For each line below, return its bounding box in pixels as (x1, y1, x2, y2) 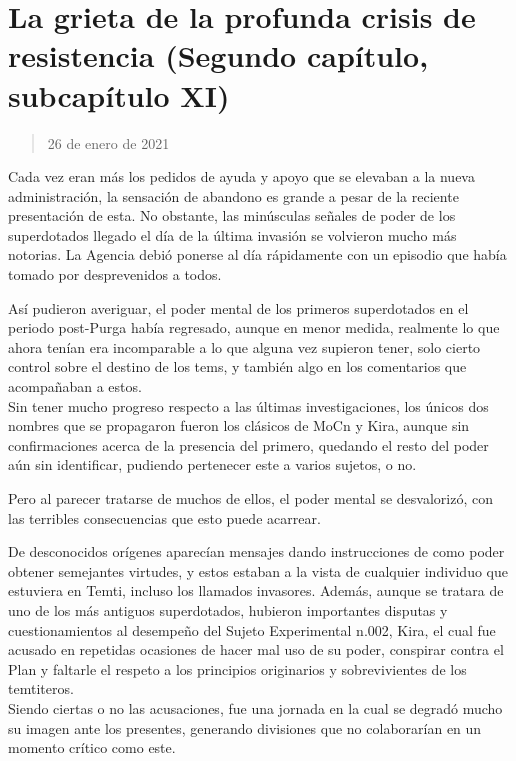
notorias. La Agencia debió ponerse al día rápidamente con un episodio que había (8, 244, 507, 265)
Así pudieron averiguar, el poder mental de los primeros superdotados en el (8, 297, 469, 318)
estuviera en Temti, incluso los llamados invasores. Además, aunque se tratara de (8, 580, 504, 601)
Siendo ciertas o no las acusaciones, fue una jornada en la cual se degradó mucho (8, 697, 503, 718)
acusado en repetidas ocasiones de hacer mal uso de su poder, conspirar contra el (8, 639, 504, 660)
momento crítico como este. (8, 737, 176, 758)
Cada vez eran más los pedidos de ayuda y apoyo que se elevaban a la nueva (8, 166, 475, 187)
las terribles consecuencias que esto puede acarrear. (8, 507, 321, 528)
